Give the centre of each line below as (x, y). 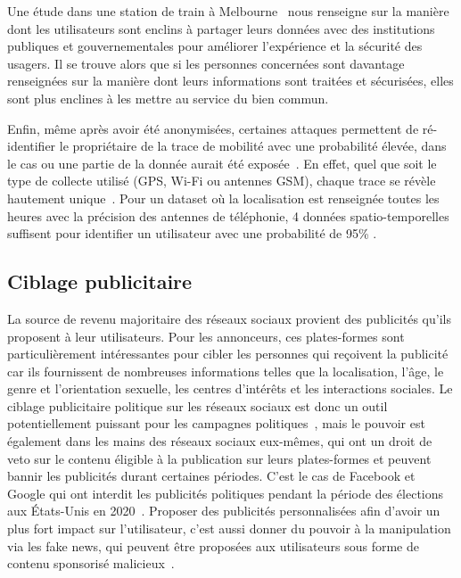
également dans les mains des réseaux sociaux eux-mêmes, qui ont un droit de (220, 441)
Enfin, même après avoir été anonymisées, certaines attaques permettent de (213, 128)
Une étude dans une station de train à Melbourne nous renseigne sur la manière (228, 11)
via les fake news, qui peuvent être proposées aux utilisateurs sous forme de (213, 545)
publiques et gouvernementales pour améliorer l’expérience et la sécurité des (215, 46)
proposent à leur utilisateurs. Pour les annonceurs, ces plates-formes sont (206, 336)
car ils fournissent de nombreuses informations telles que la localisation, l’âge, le (226, 371)
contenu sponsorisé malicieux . (91, 563)
